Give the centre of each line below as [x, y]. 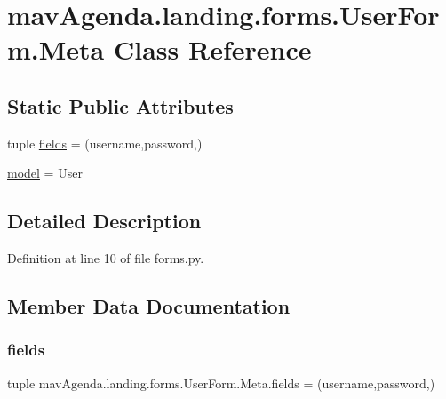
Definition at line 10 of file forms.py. [106, 258]
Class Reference [212, 49]
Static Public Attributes [120, 105]
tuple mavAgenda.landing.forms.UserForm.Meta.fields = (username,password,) [221, 383]
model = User [45, 173]
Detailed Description [104, 221]
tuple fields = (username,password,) [105, 143]
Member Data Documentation [149, 306]
